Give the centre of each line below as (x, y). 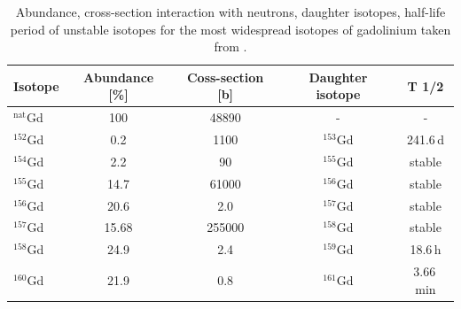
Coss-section (225, 77)
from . (230, 46)
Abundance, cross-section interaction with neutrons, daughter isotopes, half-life (230, 12)
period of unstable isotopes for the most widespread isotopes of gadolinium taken (230, 29)
